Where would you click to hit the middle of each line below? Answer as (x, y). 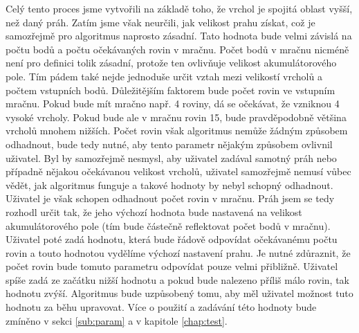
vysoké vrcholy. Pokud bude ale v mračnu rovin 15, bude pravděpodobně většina (176, 117)
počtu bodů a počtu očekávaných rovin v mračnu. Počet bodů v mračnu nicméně (177, 49)
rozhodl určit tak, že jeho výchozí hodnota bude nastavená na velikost (154, 211)
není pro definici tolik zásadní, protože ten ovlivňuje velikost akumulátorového (171, 63)
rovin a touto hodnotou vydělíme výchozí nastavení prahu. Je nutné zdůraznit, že (178, 252)
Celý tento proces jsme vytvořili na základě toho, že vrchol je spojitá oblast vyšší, (179, 8)
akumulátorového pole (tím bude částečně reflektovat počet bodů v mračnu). (168, 225)
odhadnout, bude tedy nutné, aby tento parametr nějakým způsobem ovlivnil (169, 144)
